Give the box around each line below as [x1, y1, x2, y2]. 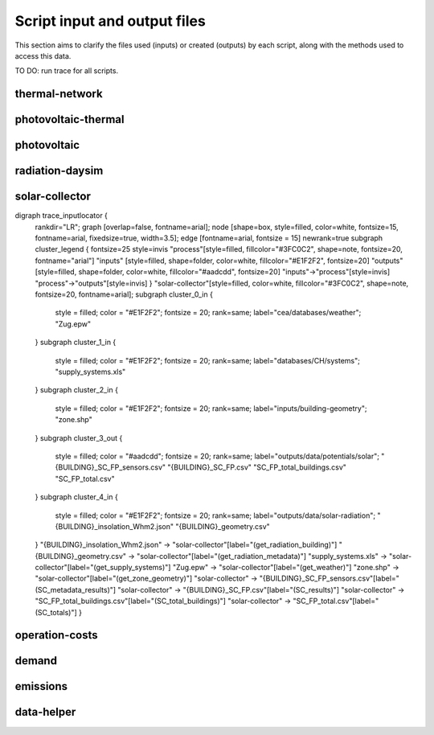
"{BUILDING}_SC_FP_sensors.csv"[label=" [259, 573, 399, 583]
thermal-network [14, 87, 104, 101]
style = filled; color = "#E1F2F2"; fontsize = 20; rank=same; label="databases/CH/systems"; [55, 355, 361, 365]
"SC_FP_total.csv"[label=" [293, 596, 379, 606]
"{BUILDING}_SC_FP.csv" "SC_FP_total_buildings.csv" [167, 462, 347, 472]
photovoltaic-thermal [14, 113, 125, 126]
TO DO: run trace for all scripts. [14, 66, 119, 76]
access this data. [14, 51, 72, 60]
